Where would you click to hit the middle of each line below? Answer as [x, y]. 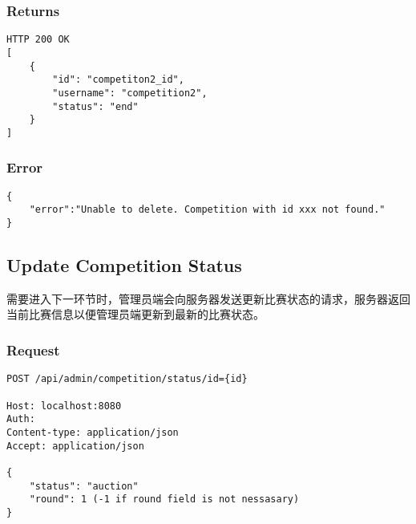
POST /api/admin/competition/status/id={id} [127, 379]
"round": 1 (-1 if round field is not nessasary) [164, 500]
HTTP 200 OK [38, 40]
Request [33, 349]
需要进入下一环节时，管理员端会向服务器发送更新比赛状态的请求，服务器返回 [208, 298]
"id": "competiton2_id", [118, 80]
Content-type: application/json [93, 432]
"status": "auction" [84, 486]
